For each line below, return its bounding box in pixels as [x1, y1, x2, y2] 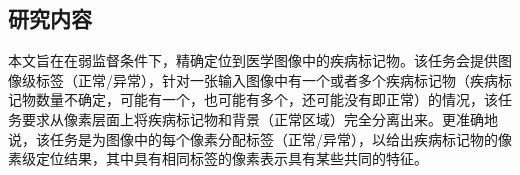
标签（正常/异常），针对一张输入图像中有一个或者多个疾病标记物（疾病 [35, 69, 498, 90]
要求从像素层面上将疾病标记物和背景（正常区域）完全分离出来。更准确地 [21, 108, 498, 129]
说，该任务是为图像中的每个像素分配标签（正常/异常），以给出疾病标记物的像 [8, 128, 512, 149]
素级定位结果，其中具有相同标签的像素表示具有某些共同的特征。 [8, 148, 428, 169]
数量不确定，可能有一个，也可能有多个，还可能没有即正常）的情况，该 [35, 89, 498, 110]
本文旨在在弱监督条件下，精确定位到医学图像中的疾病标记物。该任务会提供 [8, 50, 498, 71]
